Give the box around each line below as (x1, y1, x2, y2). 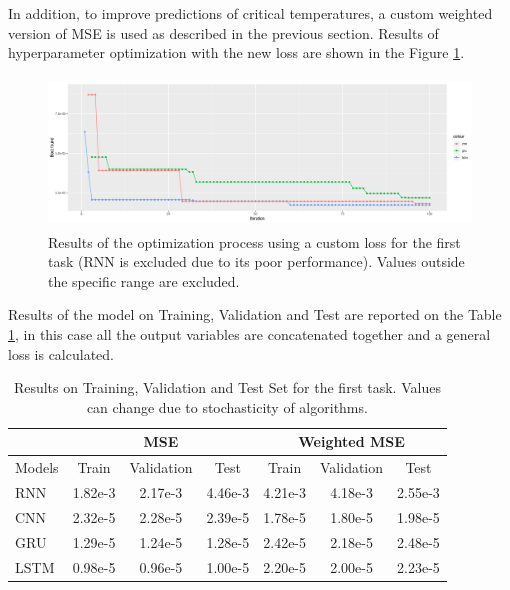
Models (15, 457, 59, 478)
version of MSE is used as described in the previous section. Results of (8, 22, 439, 43)
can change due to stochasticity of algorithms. (86, 396, 368, 417)
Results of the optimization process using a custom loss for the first (48, 231, 461, 252)
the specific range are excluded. (48, 270, 240, 291)
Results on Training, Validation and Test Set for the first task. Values (13, 377, 441, 398)
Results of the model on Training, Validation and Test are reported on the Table (8, 304, 502, 325)
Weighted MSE (298, 431, 405, 452)
